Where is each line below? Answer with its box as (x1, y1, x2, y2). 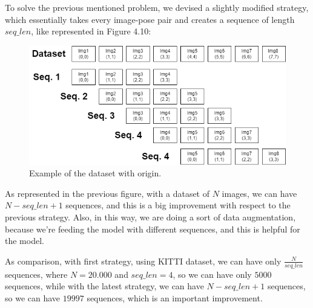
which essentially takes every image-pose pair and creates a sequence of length (5, 13, 295, 25)
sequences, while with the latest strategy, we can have (5, 280, 204, 292)
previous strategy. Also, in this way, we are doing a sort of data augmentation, (5, 211, 296, 223)
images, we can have (222, 187, 297, 199)
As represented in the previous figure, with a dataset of (5, 187, 210, 199)
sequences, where (5, 268, 68, 280)
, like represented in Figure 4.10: (31, 25, 151, 37)
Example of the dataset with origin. (29, 167, 162, 179)
